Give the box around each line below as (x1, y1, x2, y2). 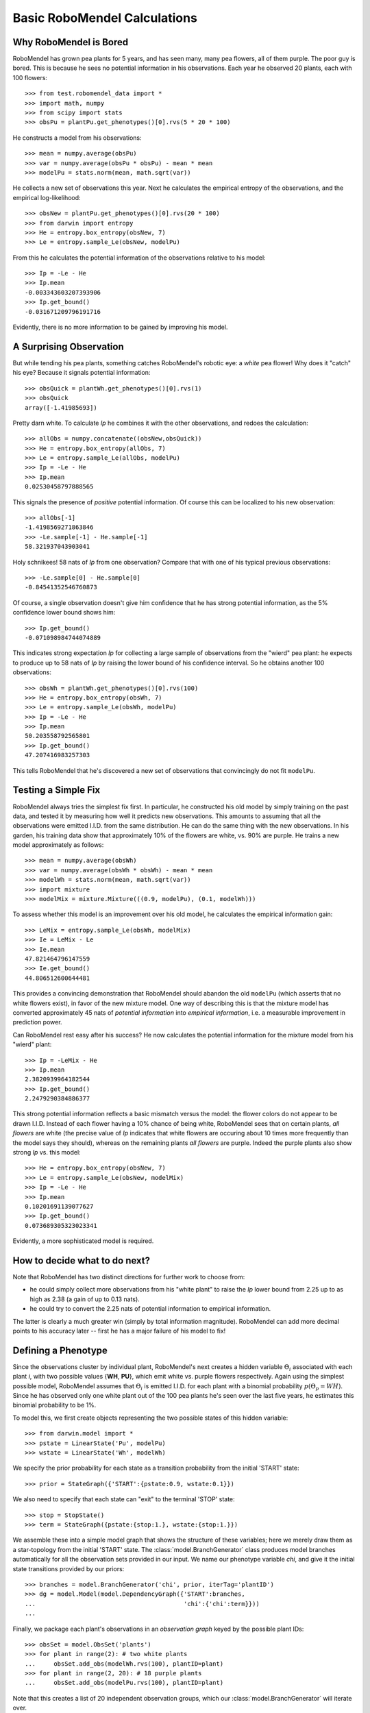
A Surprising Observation (12, 341, 125, 352)
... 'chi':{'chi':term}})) (25, 1600, 260, 1607)
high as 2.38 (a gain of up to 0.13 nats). (29, 1295, 140, 1303)
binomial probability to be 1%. (12, 1401, 97, 1409)
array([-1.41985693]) (25, 404, 97, 411)
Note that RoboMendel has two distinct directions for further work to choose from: (12, 1273, 245, 1281)
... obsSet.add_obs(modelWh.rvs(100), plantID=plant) (25, 1660, 224, 1668)
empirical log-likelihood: (12, 193, 82, 201)
